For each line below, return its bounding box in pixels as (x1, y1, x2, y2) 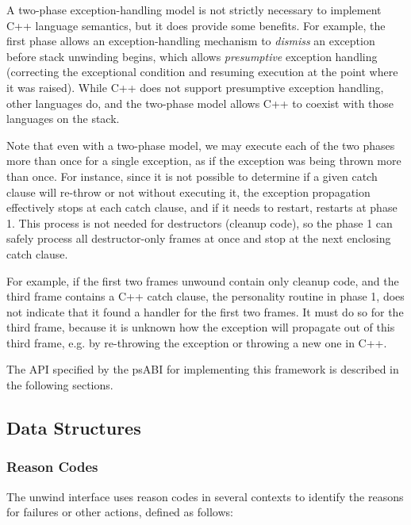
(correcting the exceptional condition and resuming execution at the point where (6, 63, 398, 80)
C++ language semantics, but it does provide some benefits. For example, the (6, 17, 386, 33)
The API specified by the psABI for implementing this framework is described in (6, 361, 399, 377)
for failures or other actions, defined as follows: (6, 504, 233, 520)
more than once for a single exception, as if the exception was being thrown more (6, 152, 401, 169)
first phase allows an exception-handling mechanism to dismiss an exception (6, 33, 375, 49)
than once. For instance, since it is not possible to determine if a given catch (6, 167, 378, 184)
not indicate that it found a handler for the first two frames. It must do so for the (6, 303, 404, 320)
